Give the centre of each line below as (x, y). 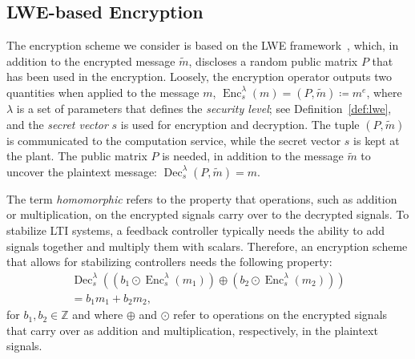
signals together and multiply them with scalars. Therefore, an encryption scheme (207, 246)
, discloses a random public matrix (273, 61)
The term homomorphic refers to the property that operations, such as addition (202, 198)
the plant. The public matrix (77, 156)
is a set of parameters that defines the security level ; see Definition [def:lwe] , (204, 108)
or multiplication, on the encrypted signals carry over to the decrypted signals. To (208, 214)
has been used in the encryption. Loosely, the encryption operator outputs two (199, 77)
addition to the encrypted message (91, 61)
